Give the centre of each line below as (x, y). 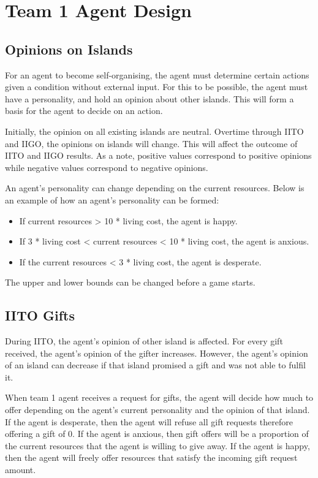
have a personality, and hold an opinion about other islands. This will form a (150, 98)
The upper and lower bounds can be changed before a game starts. (130, 282)
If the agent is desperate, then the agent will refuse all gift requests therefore (149, 421)
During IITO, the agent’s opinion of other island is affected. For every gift (144, 341)
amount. (21, 470)
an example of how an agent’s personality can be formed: (112, 199)
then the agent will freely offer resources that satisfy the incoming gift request (151, 457)
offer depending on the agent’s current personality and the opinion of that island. (157, 410)
